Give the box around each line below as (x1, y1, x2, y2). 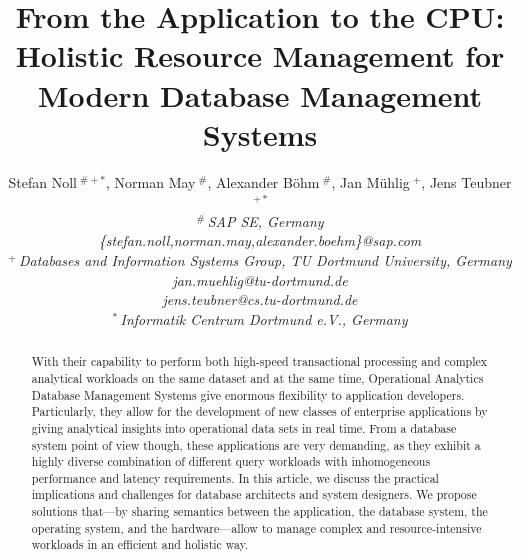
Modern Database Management (37, 74, 483, 115)
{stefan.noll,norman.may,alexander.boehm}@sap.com (98, 230, 422, 251)
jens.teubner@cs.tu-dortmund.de (162, 289, 358, 310)
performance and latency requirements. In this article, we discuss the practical (31, 469, 439, 486)
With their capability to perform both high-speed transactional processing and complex (31, 353, 488, 370)
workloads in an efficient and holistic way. (31, 536, 249, 553)
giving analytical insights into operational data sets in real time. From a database (31, 419, 457, 436)
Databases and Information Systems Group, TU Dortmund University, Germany (18, 250, 512, 271)
